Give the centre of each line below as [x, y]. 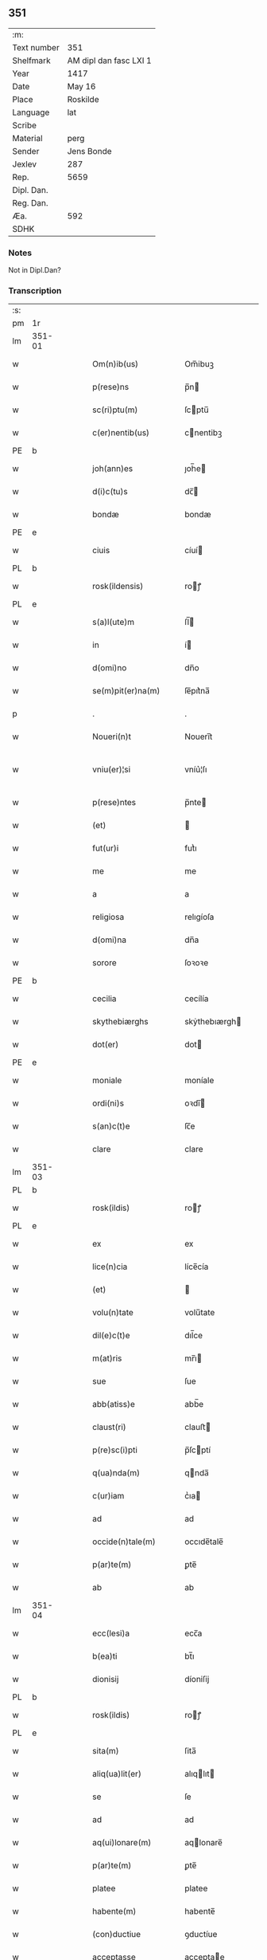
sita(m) [106, 1751]
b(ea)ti [105, 1656]
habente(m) [114, 1911]
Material [27, 138]
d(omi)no [110, 668]
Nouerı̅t [198, 736]
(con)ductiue [117, 1934]
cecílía [196, 999]
